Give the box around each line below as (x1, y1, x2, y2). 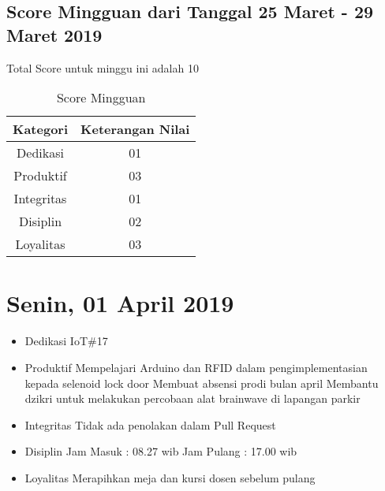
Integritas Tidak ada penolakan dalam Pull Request (24, 416, 276, 433)
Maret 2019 (6, 22, 103, 46)
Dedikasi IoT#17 (24, 333, 108, 349)
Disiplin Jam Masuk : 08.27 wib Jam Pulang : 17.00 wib (24, 443, 297, 459)
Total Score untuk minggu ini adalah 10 (6, 59, 199, 76)
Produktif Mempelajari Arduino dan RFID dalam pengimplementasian (24, 359, 368, 375)
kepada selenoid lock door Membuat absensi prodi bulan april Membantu (24, 374, 379, 391)
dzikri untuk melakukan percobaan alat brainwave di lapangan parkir (24, 390, 361, 407)
